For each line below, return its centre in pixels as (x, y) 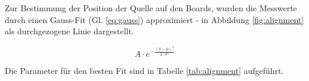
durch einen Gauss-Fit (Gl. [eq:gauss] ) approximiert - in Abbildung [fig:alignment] (154, 19)
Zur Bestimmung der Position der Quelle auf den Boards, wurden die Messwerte (151, 8)
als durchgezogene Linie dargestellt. (70, 31)
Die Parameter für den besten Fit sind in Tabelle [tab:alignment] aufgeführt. (144, 70)
